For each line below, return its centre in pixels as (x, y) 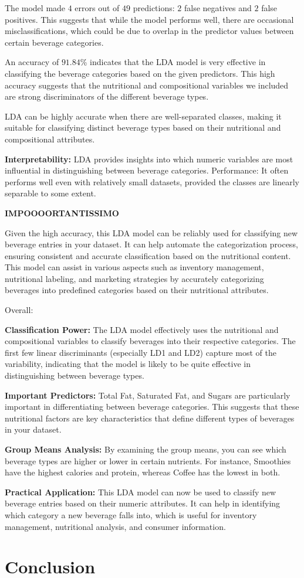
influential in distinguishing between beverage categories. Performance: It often (147, 170)
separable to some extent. (50, 193)
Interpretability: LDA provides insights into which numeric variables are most (149, 159)
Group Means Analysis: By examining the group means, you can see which (146, 449)
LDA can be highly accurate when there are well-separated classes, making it (143, 116)
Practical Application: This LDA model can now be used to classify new (141, 492)
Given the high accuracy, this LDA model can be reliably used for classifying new (151, 232)
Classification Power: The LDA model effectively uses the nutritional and (142, 329)
